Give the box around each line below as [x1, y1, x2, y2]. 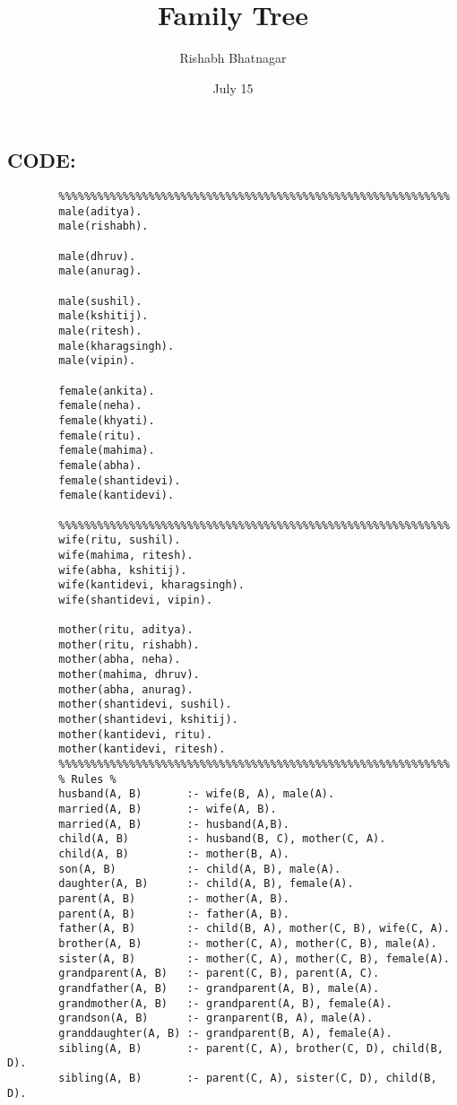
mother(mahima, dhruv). [58, 668, 200, 682]
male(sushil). [58, 294, 142, 308]
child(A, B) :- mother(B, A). [58, 848, 289, 860]
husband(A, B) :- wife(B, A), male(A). [58, 787, 335, 801]
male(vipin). [58, 354, 136, 368]
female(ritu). [58, 429, 142, 442]
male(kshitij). [58, 309, 149, 323]
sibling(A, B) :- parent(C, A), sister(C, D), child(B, [58, 1071, 437, 1084]
